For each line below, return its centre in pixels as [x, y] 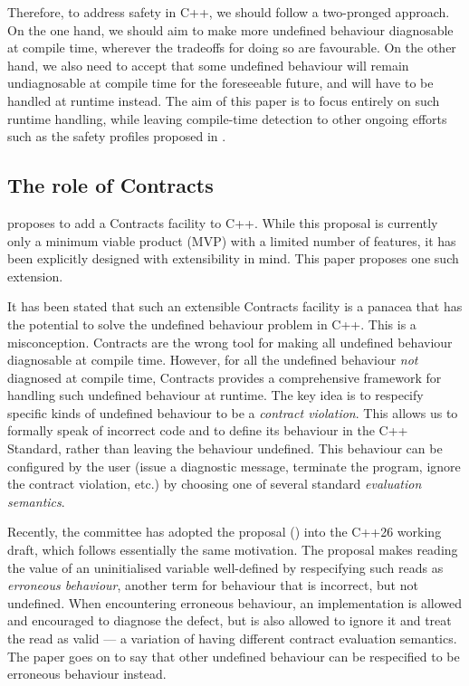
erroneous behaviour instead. [87, 674]
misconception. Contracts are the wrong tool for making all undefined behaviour [230, 342]
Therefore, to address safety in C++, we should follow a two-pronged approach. [229, 12]
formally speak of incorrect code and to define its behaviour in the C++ [208, 430]
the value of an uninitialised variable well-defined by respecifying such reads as [225, 567]
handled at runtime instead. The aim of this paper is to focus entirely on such [224, 100]
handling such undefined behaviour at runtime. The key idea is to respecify [215, 395]
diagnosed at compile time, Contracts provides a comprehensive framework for [225, 377]
